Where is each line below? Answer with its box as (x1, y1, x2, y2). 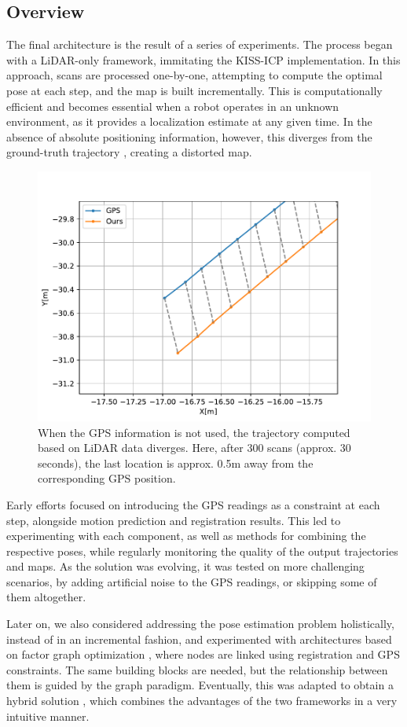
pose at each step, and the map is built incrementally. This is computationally (6, 82, 383, 98)
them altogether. (6, 589, 86, 605)
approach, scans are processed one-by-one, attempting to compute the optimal (6, 67, 383, 83)
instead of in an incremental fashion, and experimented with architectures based (6, 630, 392, 647)
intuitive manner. (6, 707, 90, 724)
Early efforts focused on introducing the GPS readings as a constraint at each (6, 496, 380, 512)
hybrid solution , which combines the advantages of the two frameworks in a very (6, 692, 398, 709)
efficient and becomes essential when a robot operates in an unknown (6, 97, 339, 114)
